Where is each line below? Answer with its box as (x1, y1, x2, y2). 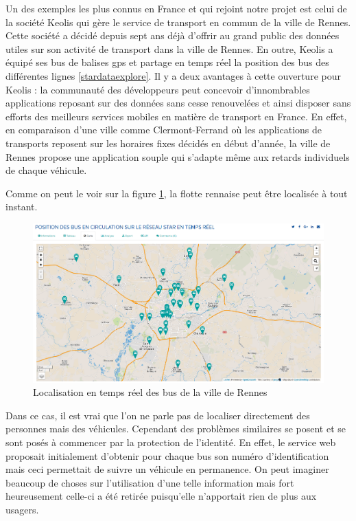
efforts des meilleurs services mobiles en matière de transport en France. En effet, (5, 109, 347, 123)
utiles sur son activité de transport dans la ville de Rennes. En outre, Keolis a (5, 41, 333, 56)
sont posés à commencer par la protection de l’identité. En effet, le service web (5, 434, 336, 449)
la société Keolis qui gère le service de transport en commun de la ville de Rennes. (5, 14, 351, 29)
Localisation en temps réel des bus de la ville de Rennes (33, 385, 268, 399)
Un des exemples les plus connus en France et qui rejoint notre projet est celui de (5, 1, 347, 15)
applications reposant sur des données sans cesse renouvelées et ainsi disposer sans (5, 96, 351, 110)
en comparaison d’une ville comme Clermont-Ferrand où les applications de (5, 122, 322, 137)
